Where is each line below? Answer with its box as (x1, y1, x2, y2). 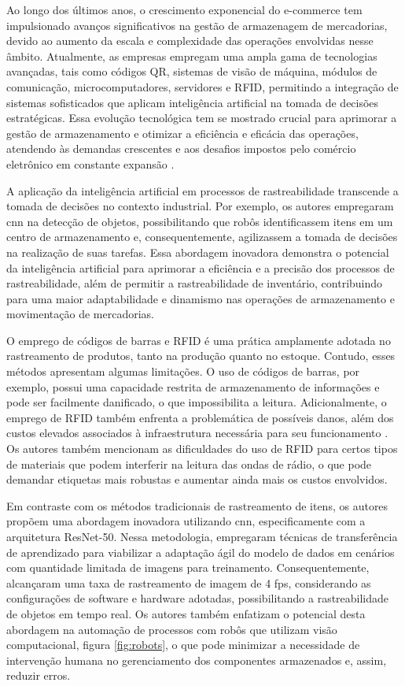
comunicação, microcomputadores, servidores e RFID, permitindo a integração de (6, 78, 399, 95)
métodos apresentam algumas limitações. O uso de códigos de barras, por (6, 363, 360, 380)
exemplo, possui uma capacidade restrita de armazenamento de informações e (6, 378, 380, 395)
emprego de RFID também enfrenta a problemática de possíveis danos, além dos (6, 409, 394, 425)
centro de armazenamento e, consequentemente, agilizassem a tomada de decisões (6, 228, 398, 245)
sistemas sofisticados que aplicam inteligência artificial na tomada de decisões (6, 94, 379, 110)
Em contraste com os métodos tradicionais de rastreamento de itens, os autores (6, 497, 388, 514)
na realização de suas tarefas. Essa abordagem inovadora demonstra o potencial (6, 243, 389, 260)
